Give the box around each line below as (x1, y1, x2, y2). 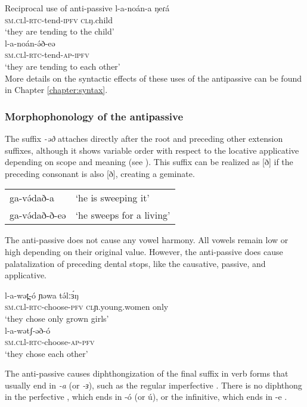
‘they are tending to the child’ (5, 25, 114, 38)
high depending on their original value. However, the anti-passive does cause (5, 245, 283, 257)
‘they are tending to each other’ (5, 60, 120, 72)
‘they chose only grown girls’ (5, 312, 109, 324)
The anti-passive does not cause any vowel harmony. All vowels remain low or (5, 234, 289, 246)
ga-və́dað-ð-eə (10, 208, 66, 222)
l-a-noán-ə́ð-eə (5, 36, 55, 49)
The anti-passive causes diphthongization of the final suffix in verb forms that (5, 367, 289, 380)
